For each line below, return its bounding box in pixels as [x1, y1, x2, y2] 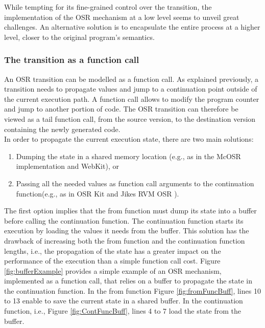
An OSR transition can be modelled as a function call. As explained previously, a [4, 73, 259, 84]
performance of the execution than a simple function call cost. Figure [4, 255, 221, 266]
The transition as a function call [4, 53, 139, 66]
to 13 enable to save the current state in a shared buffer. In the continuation [4, 295, 243, 306]
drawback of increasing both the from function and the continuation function [4, 235, 245, 246]
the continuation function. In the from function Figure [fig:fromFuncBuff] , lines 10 [4, 285, 261, 296]
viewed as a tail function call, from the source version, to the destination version [4, 113, 256, 124]
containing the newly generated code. [4, 123, 121, 134]
